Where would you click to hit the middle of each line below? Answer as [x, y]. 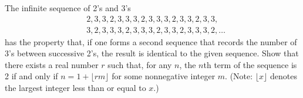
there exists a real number [52, 64]
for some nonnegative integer [164, 76]
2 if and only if [31, 76]
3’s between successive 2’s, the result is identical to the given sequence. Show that [152, 53]
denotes [283, 76]
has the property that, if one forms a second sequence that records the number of [151, 41]
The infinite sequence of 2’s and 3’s [68, 8]
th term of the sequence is [250, 64]
